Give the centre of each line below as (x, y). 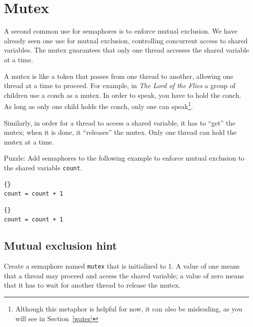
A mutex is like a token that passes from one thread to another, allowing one (119, 76)
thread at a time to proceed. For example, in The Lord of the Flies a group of (120, 85)
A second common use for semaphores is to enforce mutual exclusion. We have (121, 31)
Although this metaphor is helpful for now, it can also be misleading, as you (129, 308)
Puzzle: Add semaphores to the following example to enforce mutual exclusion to (124, 158)
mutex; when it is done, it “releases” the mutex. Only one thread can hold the (120, 132)
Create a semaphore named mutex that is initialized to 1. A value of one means (122, 266)
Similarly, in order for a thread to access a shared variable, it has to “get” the (120, 122)
